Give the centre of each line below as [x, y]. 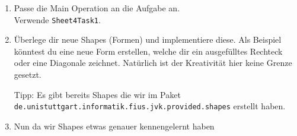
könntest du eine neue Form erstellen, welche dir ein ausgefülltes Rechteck [148, 51]
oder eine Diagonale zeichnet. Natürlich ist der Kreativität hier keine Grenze [153, 63]
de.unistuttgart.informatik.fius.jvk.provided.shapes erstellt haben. [150, 106]
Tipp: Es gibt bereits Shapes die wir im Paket [97, 94]
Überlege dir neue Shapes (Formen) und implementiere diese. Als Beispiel [148, 39]
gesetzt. [28, 75]
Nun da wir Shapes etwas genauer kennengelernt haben [114, 126]
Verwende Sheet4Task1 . [57, 19]
